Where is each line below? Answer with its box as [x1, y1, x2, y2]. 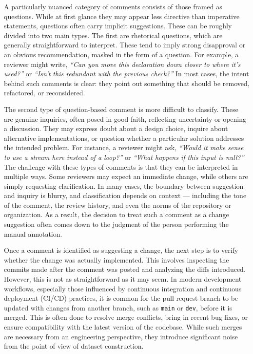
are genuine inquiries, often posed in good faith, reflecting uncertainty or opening [4, 113, 247, 124]
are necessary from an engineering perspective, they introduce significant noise [4, 331, 238, 341]
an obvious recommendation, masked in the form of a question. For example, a [4, 49, 239, 59]
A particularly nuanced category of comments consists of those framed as [4, 1, 222, 11]
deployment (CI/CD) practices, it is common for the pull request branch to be [4, 293, 238, 303]
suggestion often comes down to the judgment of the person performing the [4, 219, 229, 229]
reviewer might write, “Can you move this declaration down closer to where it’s [4, 59, 241, 69]
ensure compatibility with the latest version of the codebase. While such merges [4, 322, 242, 332]
